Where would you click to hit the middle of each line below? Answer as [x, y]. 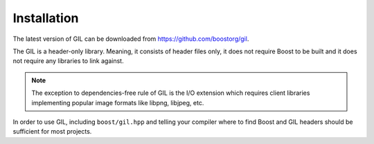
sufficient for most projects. [52, 132]
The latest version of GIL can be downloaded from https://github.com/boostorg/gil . [131, 39]
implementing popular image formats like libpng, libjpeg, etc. [118, 102]
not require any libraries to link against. [68, 61]
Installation [46, 18]
